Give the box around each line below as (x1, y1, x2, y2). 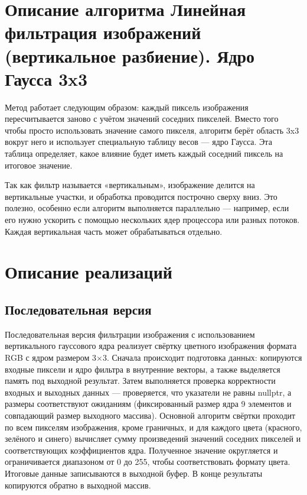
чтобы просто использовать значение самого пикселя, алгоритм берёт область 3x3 (5, 124, 299, 136)
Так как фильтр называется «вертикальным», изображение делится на (5, 179, 255, 191)
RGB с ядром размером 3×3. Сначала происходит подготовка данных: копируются (5, 351, 302, 363)
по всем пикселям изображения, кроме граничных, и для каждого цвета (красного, (5, 420, 302, 433)
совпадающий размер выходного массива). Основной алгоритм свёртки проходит (5, 409, 296, 421)
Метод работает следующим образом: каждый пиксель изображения (5, 101, 249, 113)
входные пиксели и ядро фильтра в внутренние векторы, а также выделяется (5, 363, 280, 375)
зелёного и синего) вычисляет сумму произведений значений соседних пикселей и (5, 432, 301, 445)
